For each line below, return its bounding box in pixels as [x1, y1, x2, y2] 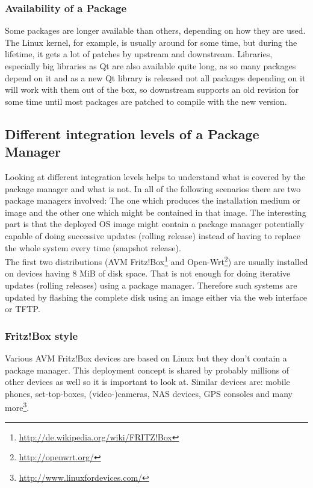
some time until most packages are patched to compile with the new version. [5, 95, 287, 107]
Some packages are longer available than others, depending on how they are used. [5, 24, 306, 37]
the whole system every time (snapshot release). [5, 241, 181, 254]
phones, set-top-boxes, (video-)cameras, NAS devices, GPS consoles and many [5, 387, 293, 399]
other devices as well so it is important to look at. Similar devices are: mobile [5, 375, 290, 388]
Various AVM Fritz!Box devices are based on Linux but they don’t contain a [5, 351, 287, 364]
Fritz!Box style [5, 328, 78, 343]
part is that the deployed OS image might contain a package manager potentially [5, 217, 305, 230]
